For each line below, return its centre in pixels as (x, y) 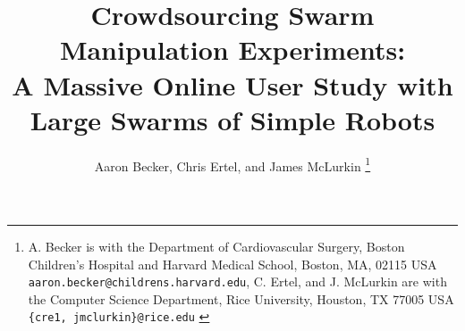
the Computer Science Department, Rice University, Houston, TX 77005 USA (241, 298)
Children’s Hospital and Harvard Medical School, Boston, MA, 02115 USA (232, 264)
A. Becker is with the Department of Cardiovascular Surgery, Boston (216, 246)
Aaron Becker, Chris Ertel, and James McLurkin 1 (232, 164)
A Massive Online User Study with (232, 84)
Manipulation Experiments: (232, 50)
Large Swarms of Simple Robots (232, 119)
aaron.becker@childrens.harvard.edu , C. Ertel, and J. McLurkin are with (237, 281)
